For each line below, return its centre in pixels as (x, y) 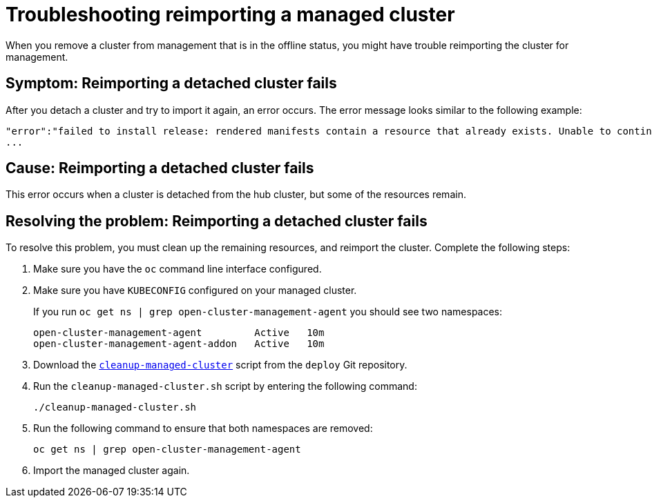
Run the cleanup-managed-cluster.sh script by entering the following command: (225, 386)
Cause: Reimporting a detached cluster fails (160, 168)
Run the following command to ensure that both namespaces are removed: (203, 428)
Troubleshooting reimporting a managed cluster (230, 14)
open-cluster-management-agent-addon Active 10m (179, 344)
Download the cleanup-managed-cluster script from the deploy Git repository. (220, 365)
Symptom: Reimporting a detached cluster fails (171, 83)
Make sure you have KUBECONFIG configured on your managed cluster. (195, 290)
